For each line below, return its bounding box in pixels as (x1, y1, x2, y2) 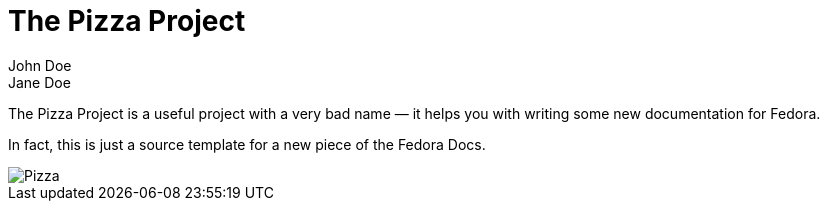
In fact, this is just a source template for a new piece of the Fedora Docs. (8, 135, 486, 153)
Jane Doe (8, 73, 71, 91)
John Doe (8, 56, 72, 74)
